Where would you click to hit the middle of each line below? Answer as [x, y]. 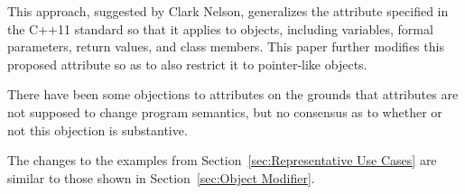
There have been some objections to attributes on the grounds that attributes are [233, 94]
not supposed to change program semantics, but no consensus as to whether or [225, 111]
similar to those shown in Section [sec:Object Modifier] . [161, 177]
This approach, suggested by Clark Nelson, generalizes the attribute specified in [228, 11]
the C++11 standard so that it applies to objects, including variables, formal [220, 28]
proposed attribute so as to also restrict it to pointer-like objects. [187, 64]
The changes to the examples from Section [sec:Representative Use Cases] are [222, 160]
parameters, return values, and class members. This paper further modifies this [226, 46]
